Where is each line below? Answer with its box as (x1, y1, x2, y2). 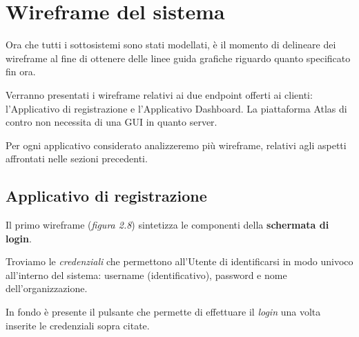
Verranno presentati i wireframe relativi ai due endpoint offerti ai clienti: (6, 87, 313, 102)
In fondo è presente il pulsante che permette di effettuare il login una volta (6, 305, 321, 319)
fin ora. (6, 64, 36, 79)
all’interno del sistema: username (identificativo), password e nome (6, 267, 287, 282)
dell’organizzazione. (6, 281, 88, 296)
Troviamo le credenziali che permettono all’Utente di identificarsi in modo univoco (6, 254, 353, 269)
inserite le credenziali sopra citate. (6, 318, 150, 332)
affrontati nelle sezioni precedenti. (6, 151, 148, 166)
